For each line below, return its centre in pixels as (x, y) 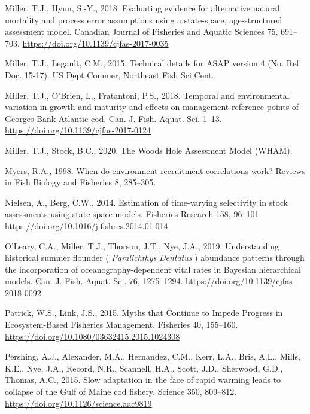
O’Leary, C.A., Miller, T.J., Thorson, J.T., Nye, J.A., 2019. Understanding (142, 246)
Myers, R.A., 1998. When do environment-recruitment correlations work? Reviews (155, 170)
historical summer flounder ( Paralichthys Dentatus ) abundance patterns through (155, 258)
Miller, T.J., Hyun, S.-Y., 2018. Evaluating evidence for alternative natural (142, 8)
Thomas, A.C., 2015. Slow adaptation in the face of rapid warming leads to (143, 380)
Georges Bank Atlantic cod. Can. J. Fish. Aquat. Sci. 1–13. (113, 118)
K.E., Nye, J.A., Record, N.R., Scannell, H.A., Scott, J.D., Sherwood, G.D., (144, 368)
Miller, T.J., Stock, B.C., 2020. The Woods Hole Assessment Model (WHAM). (149, 150)
